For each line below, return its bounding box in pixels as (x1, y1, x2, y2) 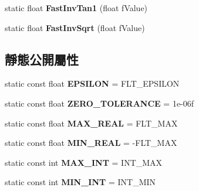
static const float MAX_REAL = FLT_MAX (5, 117, 178, 129)
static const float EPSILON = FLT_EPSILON (5, 77, 180, 90)
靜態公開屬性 (5, 50, 79, 68)
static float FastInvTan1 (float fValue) (5, 2, 148, 13)
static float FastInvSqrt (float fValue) (5, 21, 145, 33)
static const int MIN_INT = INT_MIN (5, 176, 156, 188)
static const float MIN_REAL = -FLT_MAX (5, 137, 177, 149)
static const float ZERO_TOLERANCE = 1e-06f (5, 97, 194, 109)
